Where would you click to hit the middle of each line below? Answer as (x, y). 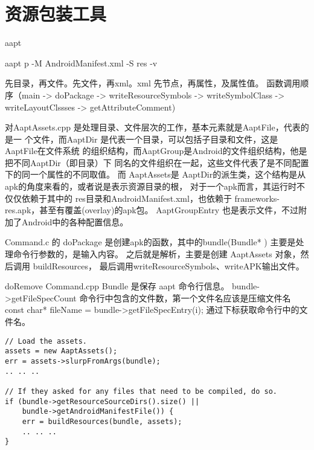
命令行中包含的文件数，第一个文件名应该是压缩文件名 (185, 297)
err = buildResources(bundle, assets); (102, 421)
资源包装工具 (56, 14)
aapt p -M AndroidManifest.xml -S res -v (81, 63)
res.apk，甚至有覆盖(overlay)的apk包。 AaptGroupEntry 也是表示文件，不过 (152, 210)
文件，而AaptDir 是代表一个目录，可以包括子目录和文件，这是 (155, 139)
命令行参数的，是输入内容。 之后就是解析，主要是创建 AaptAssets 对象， (157, 254)
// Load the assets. (46, 341)
